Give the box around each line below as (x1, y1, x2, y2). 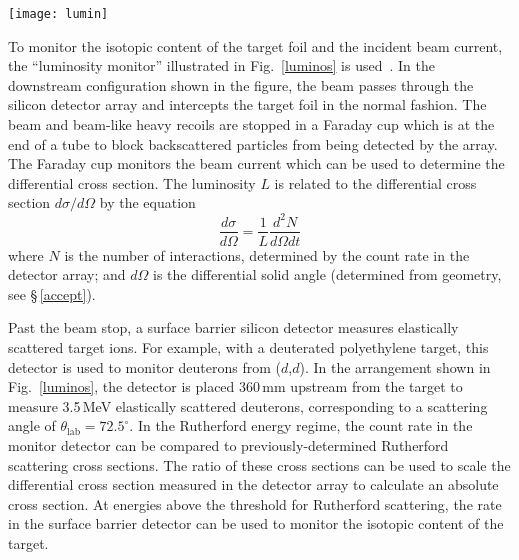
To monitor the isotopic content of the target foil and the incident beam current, (8, 35, 503, 56)
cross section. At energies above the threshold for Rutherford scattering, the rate (8, 493, 502, 514)
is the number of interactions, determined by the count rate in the (64, 244, 470, 265)
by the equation (99, 192, 196, 213)
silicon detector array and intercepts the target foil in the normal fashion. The (8, 94, 487, 115)
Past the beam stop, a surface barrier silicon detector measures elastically (8, 317, 459, 338)
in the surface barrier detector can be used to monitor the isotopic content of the (8, 513, 504, 534)
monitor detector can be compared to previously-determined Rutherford (8, 434, 449, 455)
